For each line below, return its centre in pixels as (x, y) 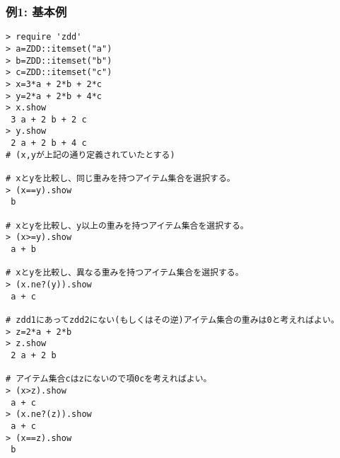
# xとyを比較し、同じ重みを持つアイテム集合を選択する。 (121, 179)
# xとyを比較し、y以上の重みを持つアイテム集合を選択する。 (127, 225)
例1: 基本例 (36, 11)
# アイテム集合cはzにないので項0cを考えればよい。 (109, 379)
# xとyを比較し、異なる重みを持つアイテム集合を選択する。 (125, 273)
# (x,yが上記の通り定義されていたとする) (90, 155)
